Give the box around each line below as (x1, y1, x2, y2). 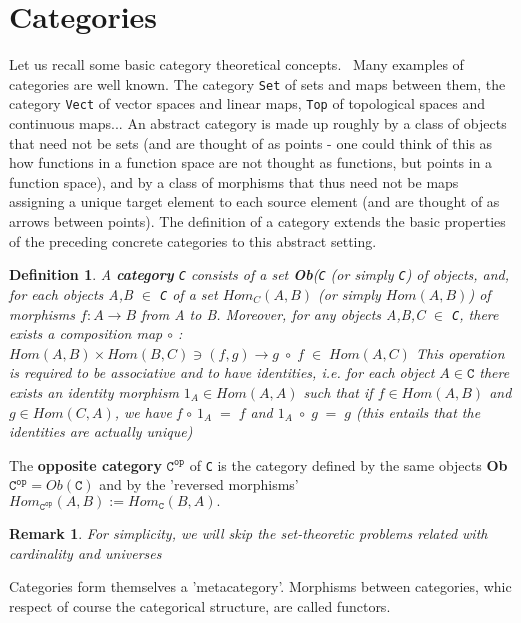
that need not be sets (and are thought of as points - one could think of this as (9, 132, 493, 153)
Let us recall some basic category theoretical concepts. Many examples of (9, 54, 464, 75)
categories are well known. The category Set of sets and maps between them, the (9, 73, 506, 94)
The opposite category (9, 454, 162, 475)
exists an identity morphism (9, 381, 179, 402)
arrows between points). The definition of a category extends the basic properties (9, 211, 506, 231)
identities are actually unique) (9, 421, 193, 442)
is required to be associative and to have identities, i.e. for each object (9, 362, 435, 383)
